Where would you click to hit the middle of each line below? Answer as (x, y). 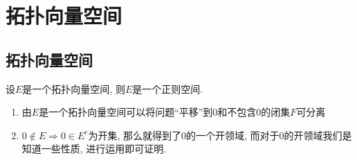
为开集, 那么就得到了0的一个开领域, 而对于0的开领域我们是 (220, 135)
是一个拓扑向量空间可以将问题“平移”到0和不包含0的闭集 (165, 112)
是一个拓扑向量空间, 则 (74, 88)
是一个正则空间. (168, 88)
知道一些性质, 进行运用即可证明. (94, 149)
